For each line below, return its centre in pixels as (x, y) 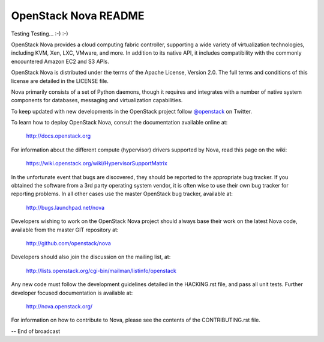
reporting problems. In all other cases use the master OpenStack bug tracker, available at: (122, 194)
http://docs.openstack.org (58, 136)
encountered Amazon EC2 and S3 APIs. (60, 61)
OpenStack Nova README (78, 16)
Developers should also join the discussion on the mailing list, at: (91, 257)
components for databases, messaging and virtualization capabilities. (97, 100)
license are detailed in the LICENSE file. (60, 81)
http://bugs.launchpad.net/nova (65, 207)
